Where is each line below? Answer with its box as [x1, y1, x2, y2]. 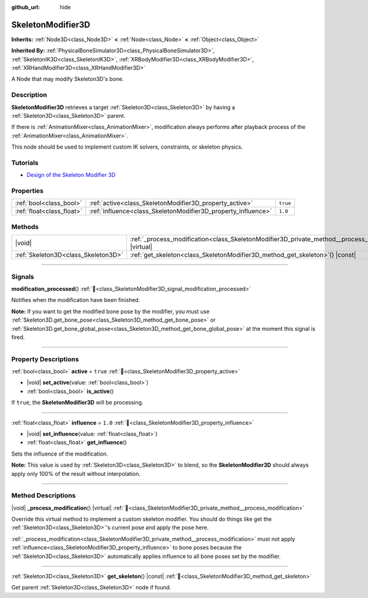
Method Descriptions [11, 491, 76, 500]
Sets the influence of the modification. [11, 450, 109, 457]
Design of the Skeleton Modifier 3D [26, 171, 116, 179]
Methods [11, 222, 39, 231]
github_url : [11, 4, 40, 10]
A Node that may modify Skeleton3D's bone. [11, 76, 124, 83]
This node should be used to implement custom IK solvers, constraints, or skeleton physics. [11, 143, 243, 150]
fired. [11, 333, 25, 341]
